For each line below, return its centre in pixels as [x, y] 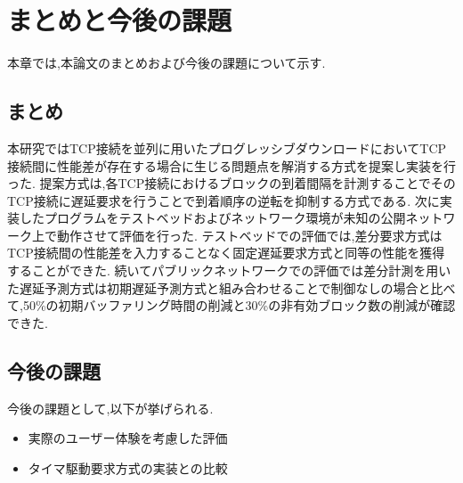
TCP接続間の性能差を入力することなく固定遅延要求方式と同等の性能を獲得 [226, 253]
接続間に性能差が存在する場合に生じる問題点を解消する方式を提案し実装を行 [231, 165]
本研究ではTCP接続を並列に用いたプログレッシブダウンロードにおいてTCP [227, 147]
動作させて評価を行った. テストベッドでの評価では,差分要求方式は [249, 235]
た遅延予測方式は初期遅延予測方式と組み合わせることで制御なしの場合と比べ [231, 287]
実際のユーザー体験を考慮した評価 [128, 438]
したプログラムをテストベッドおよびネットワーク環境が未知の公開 [212, 218]
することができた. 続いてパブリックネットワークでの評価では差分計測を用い [229, 270]
